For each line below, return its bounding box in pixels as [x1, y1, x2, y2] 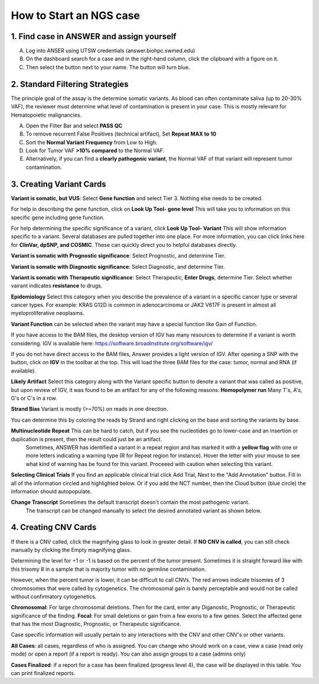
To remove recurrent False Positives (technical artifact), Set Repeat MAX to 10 [25, 130, 217, 137]
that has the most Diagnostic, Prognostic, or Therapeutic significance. [11, 621, 181, 628]
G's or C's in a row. [11, 394, 57, 402]
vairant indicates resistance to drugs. [11, 282, 103, 290]
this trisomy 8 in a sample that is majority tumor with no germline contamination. [11, 566, 206, 573]
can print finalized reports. [11, 670, 76, 677]
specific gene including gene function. [11, 214, 105, 221]
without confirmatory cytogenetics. [11, 593, 97, 600]
